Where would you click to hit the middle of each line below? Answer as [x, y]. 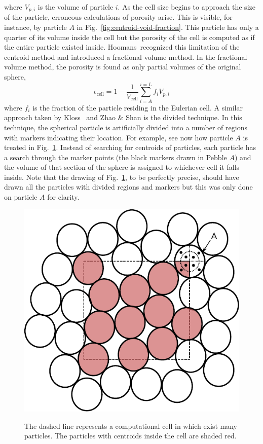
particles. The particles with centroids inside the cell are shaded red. [130, 436]
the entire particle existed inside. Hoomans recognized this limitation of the [122, 47]
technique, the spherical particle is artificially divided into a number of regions [126, 127]
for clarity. [63, 197]
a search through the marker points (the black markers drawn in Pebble [116, 157]
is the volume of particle [76, 7]
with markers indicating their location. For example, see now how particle [119, 137]
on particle [21, 197]
